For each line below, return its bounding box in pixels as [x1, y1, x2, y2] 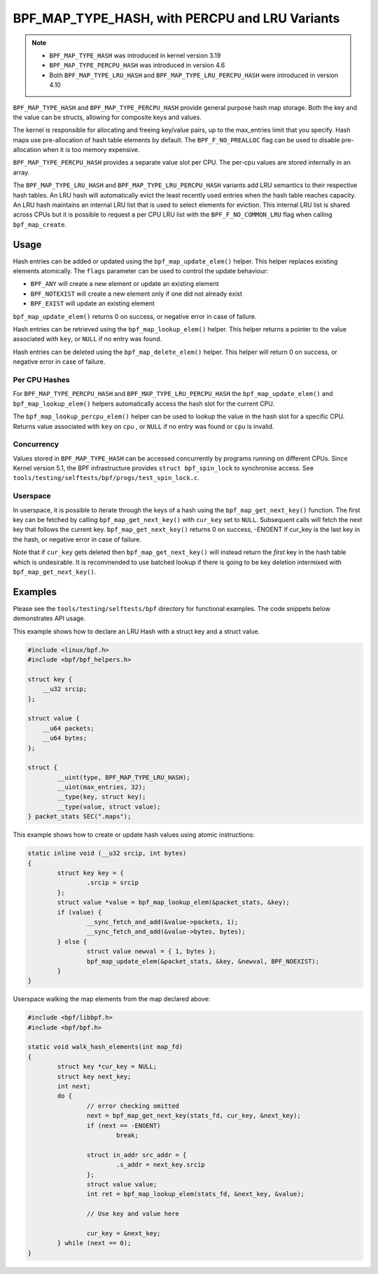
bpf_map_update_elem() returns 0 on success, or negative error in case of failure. [13, 312, 257, 320]
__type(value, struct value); [57, 802, 161, 811]
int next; [57, 1083, 91, 1090]
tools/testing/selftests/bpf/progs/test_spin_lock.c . [13, 474, 199, 482]
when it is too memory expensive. [42, 146, 140, 154]
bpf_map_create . [13, 220, 67, 228]
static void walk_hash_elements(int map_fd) [27, 1043, 183, 1051]
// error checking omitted [86, 1102, 180, 1110]
